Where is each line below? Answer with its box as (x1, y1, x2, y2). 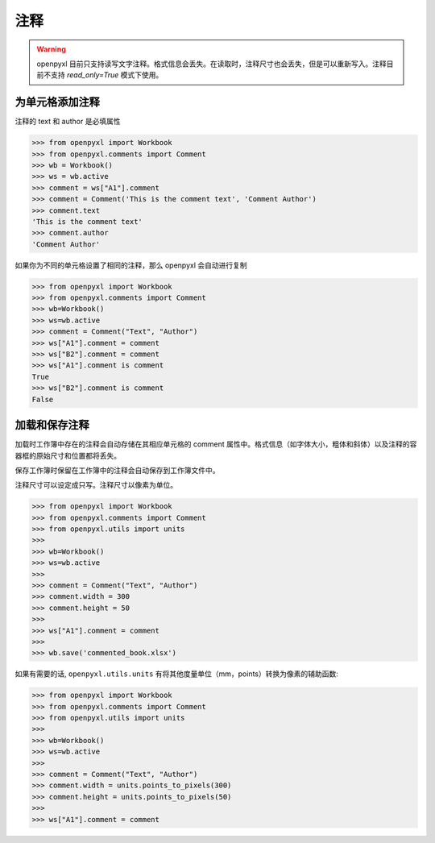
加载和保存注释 (14, 418, 89, 432)
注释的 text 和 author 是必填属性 (14, 117, 121, 127)
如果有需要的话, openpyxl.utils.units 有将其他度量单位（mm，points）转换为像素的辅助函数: (14, 669, 338, 679)
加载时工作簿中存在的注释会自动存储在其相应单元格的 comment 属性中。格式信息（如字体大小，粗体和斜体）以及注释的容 (14, 439, 417, 449)
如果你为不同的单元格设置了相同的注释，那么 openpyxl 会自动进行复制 (14, 260, 247, 270)
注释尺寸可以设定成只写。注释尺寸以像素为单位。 (14, 480, 177, 490)
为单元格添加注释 (14, 95, 100, 109)
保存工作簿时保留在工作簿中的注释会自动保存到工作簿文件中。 (14, 465, 220, 475)
